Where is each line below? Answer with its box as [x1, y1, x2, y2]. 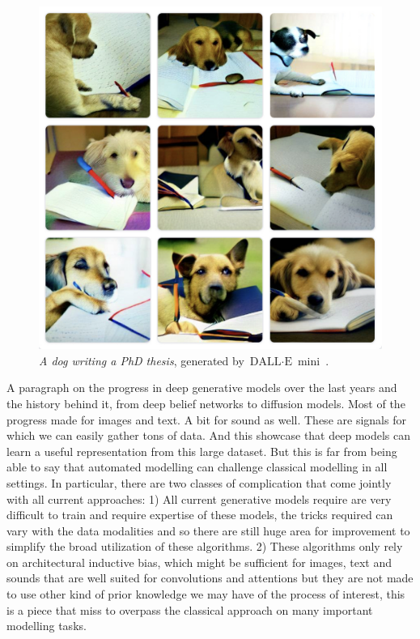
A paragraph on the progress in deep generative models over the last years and [6, 379, 397, 396]
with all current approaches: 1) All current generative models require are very [6, 490, 392, 507]
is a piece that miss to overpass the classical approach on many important [6, 601, 373, 618]
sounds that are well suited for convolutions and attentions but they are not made [6, 569, 414, 586]
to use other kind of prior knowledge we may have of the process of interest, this [6, 586, 405, 603]
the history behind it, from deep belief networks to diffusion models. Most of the [6, 394, 405, 411]
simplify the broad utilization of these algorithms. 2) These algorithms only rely [6, 538, 403, 555]
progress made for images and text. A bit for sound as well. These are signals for [6, 411, 406, 428]
